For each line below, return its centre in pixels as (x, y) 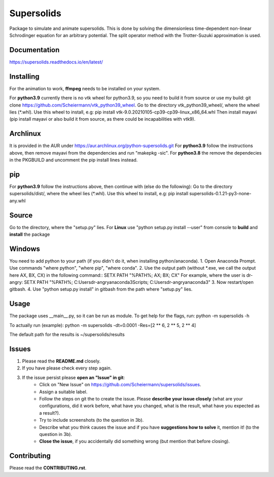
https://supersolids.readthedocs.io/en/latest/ (56, 62)
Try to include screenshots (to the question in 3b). (92, 420)
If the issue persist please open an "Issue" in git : (74, 377)
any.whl (18, 201)
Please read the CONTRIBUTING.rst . (48, 468)
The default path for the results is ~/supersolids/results (67, 335)
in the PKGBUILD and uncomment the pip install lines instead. (74, 160)
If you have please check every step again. (67, 368)
